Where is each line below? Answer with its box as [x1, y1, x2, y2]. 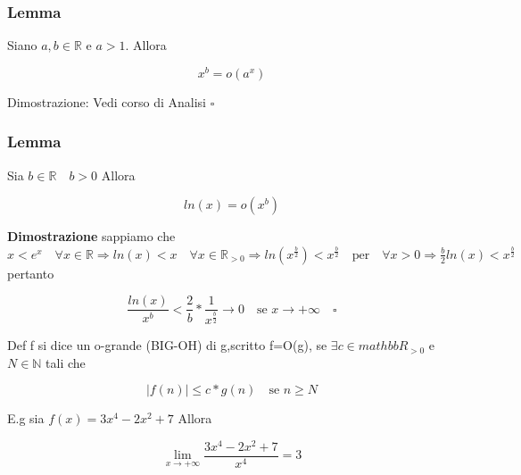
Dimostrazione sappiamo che [7, 227, 176, 246]
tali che [45, 353, 86, 371]
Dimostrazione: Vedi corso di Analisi [7, 92, 206, 111]
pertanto [7, 263, 54, 282]
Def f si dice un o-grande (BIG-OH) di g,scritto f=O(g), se [7, 336, 327, 354]
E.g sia [7, 409, 45, 428]
